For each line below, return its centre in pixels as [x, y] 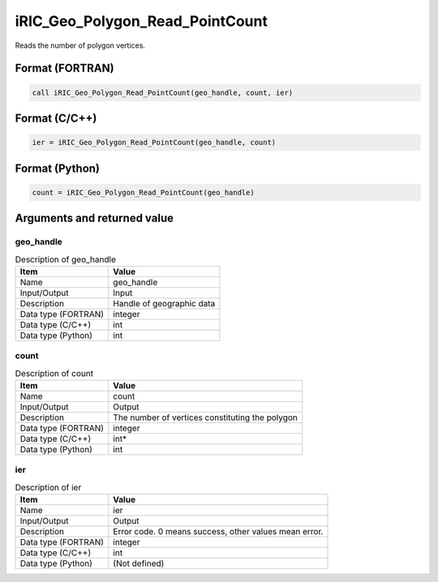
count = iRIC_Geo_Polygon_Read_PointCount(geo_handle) [143, 192]
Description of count [54, 373]
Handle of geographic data [164, 303]
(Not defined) [139, 563]
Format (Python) [58, 168]
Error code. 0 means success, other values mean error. [218, 532]
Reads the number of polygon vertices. [80, 45]
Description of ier [48, 487]
